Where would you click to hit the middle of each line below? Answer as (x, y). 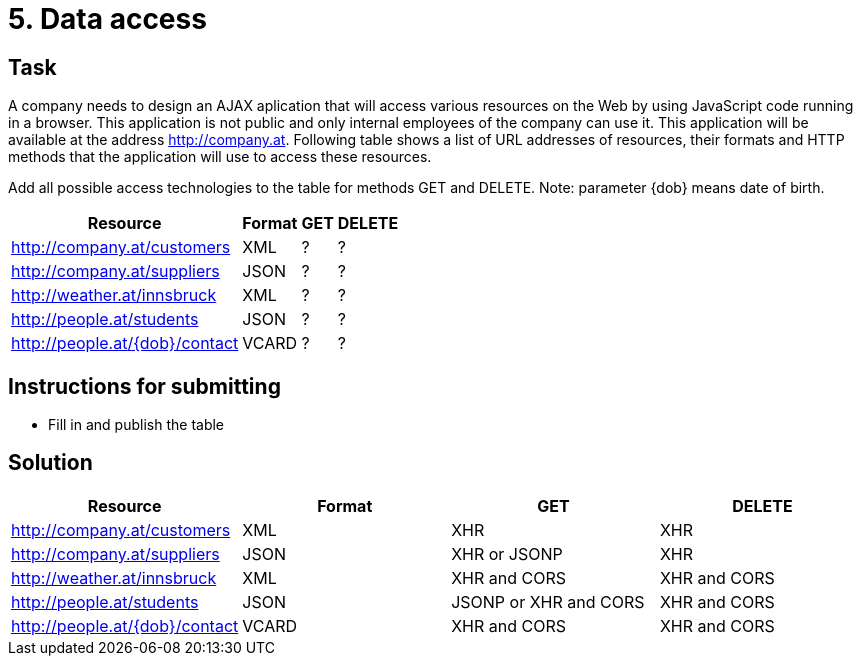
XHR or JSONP (507, 553)
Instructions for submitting (144, 386)
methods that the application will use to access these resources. (220, 157)
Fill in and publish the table (136, 425)
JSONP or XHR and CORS (548, 601)
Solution (50, 463)
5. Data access (107, 19)
